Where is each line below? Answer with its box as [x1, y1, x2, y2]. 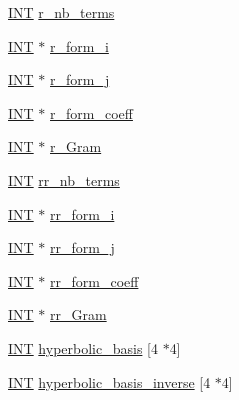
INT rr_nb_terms [8, 169, 120, 190]
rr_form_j [50, 237, 115, 258]
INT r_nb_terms [8, 2, 115, 22]
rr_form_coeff [50, 270, 139, 291]
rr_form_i [50, 203, 115, 224]
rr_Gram [50, 304, 107, 325]
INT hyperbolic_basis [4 [8, 337, 158, 358]
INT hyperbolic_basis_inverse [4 [8, 371, 211, 392]
